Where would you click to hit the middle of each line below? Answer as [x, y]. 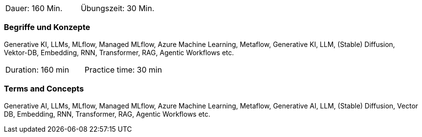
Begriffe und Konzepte [47, 27]
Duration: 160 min [37, 69]
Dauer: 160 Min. [34, 8]
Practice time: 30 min [123, 69]
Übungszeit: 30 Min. [117, 8]
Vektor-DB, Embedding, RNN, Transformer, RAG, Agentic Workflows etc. [119, 52]
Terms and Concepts [44, 89]
